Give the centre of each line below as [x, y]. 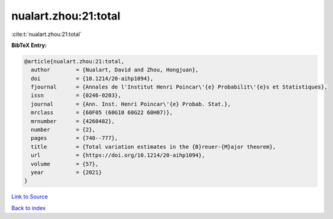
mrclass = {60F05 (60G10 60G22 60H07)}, [102, 113]
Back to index [28, 208]
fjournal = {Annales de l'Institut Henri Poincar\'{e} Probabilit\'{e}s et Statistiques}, [179, 87]
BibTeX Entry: [29, 45]
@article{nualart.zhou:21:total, [74, 61]
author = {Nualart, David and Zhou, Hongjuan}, [115, 70]
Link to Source [30, 197]
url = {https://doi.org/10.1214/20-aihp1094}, [118, 155]
